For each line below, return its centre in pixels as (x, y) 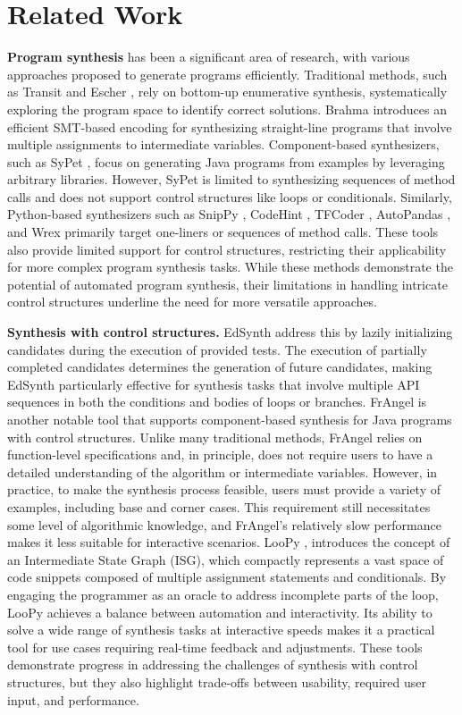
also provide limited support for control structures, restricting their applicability (227, 249)
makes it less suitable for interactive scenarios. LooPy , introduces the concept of (229, 542)
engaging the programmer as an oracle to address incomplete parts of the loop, (223, 594)
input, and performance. (73, 699)
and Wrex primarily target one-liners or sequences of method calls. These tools (223, 232)
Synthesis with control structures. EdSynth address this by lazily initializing (230, 332)
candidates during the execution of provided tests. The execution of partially (217, 349)
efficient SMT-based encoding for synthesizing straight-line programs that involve (230, 126)
